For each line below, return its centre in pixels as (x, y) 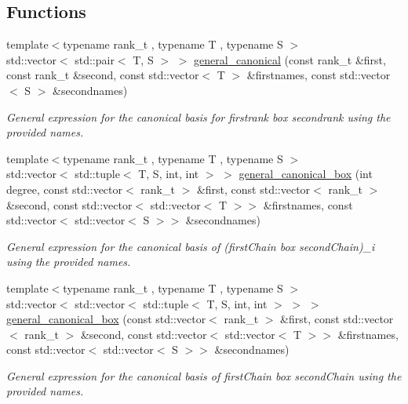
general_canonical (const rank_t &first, (290, 59)
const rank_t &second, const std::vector (103, 75)
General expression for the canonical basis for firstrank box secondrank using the (199, 116)
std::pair (95, 59)
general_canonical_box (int (306, 174)
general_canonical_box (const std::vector (106, 319)
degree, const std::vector (64, 189)
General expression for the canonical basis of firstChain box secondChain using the (204, 375)
